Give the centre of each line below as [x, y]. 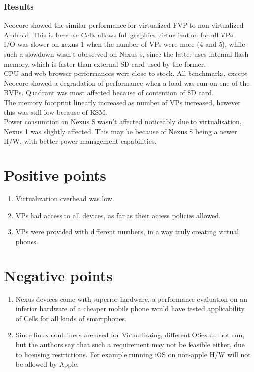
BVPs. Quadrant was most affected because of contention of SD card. [109, 93]
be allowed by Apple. [47, 364]
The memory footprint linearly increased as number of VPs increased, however [122, 102]
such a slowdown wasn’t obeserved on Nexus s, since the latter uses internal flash [126, 54]
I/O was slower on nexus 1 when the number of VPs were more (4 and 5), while [125, 44]
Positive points [55, 175]
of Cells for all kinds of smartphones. [71, 318]
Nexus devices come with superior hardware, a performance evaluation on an [131, 299]
